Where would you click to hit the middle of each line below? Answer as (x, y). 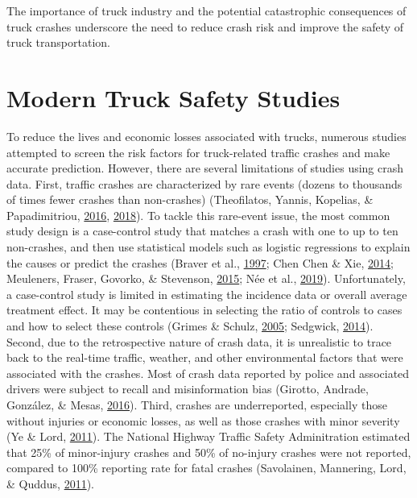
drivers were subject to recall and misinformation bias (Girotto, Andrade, (188, 389)
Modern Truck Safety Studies (173, 97)
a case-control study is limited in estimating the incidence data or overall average (207, 294)
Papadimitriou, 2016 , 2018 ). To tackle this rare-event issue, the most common (198, 215)
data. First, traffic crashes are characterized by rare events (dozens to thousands (204, 183)
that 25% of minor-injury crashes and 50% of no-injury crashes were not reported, (209, 452)
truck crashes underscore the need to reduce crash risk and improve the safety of (205, 26)
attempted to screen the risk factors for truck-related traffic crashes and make (198, 152)
